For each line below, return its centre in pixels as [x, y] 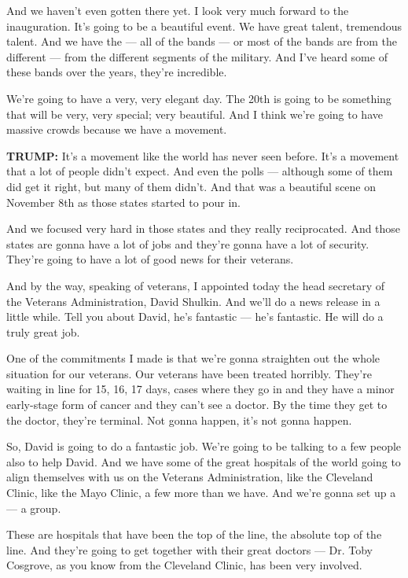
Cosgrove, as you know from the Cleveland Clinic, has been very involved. [184, 565]
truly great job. [43, 331]
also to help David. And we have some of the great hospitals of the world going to [204, 461]
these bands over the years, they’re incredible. [117, 72]
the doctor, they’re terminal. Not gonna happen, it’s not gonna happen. [179, 420]
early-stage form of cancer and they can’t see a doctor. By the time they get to [197, 405]
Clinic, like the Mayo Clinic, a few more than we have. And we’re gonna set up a [201, 493]
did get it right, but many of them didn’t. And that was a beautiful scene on [191, 186]
